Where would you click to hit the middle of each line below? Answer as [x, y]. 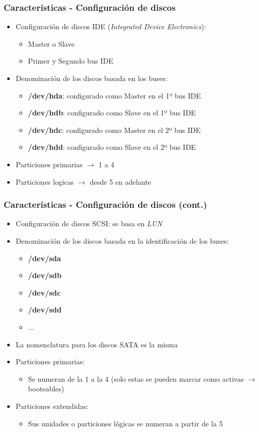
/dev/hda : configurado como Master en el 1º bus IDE [114, 95]
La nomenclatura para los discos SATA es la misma [97, 344]
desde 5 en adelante [121, 181]
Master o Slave [51, 43]
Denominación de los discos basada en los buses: [91, 78]
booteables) [46, 389]
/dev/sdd [45, 310]
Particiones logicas [45, 181]
